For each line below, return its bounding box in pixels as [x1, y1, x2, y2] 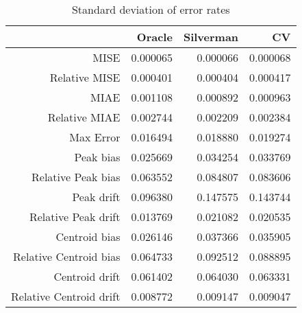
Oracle [136, 29, 173, 45]
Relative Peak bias [32, 169, 121, 185]
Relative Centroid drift [11, 288, 121, 304]
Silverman [183, 29, 239, 45]
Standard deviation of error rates [71, 1, 230, 17]
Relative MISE [49, 69, 121, 85]
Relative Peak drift [29, 209, 121, 224]
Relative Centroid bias [13, 248, 121, 264]
